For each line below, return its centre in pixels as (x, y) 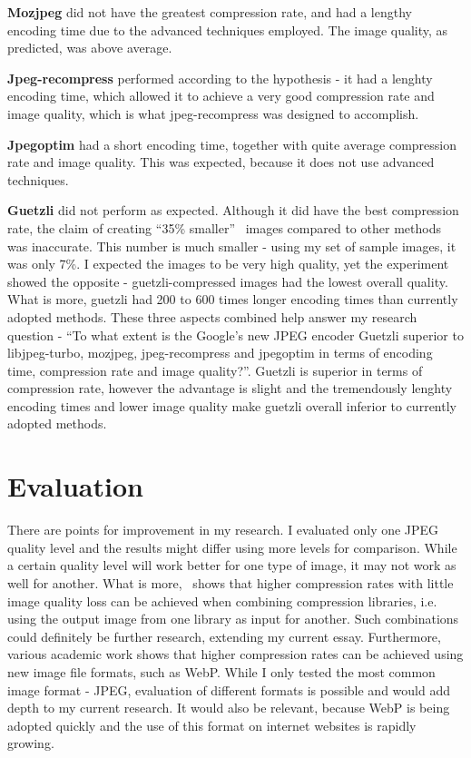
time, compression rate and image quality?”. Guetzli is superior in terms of (215, 370)
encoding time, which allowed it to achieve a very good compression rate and (221, 96)
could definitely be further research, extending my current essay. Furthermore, (224, 636)
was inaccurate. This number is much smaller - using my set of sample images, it (232, 246)
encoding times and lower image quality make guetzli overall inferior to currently (232, 405)
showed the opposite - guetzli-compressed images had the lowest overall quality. (228, 281)
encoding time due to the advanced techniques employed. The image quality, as (228, 30)
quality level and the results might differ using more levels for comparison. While (232, 547)
